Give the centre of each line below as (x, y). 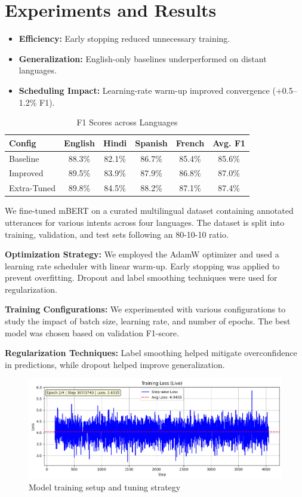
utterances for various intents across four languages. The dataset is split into (145, 222)
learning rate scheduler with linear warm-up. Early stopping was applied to (142, 266)
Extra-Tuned (33, 188)
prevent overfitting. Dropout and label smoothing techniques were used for (141, 277)
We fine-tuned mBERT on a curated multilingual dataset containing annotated (149, 211)
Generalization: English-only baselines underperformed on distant (143, 58)
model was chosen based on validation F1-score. (92, 332)
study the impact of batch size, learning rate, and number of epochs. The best (148, 321)
